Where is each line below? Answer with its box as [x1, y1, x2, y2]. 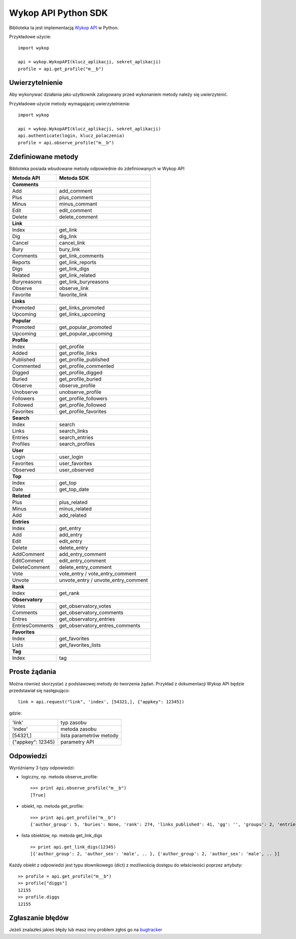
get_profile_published [59, 356, 110, 363]
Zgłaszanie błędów [9, 914, 69, 922]
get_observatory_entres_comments [59, 622, 141, 629]
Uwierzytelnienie [9, 79, 63, 87]
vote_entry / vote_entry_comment [59, 570, 137, 577]
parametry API [60, 739, 94, 746]
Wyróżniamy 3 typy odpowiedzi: [9, 765, 75, 770]
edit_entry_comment [59, 557, 106, 564]
